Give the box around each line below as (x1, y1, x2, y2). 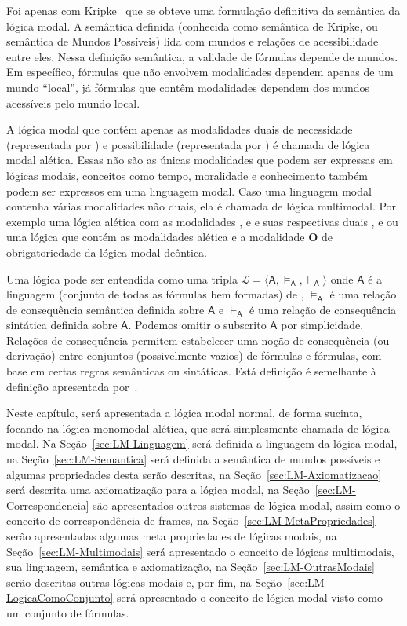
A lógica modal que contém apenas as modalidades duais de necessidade (6, 121, 353, 137)
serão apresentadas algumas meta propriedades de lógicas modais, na (6, 528, 337, 544)
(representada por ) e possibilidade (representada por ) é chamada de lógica (6, 136, 370, 152)
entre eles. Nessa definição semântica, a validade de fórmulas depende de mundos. (6, 48, 398, 64)
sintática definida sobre (6, 317, 118, 333)
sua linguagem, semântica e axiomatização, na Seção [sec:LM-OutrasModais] (6, 558, 375, 575)
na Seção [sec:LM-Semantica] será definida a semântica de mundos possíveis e (6, 451, 380, 467)
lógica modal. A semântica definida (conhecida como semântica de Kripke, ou (6, 17, 378, 34)
